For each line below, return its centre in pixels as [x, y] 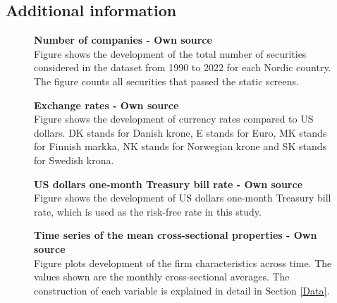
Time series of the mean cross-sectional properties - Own [176, 235]
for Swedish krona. [74, 160]
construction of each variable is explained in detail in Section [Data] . [182, 290]
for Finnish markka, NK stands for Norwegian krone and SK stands [180, 146]
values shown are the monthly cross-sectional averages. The [162, 277]
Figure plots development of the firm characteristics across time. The [183, 262]
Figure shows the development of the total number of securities [170, 53]
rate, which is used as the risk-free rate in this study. [148, 211]
